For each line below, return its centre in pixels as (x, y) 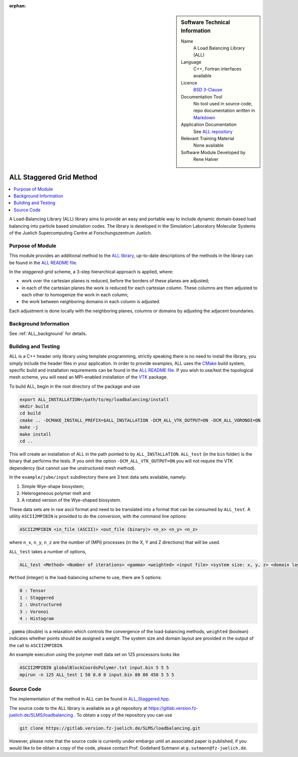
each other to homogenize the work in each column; (75, 295)
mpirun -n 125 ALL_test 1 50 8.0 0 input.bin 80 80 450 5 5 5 (97, 674)
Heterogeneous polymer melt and (56, 493)
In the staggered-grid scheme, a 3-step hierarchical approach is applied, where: (91, 271)
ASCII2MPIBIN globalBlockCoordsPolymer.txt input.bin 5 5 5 (94, 668)
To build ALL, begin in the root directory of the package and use (74, 386)
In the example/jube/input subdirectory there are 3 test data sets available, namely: (98, 477)
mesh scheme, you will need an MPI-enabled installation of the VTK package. (89, 377)
